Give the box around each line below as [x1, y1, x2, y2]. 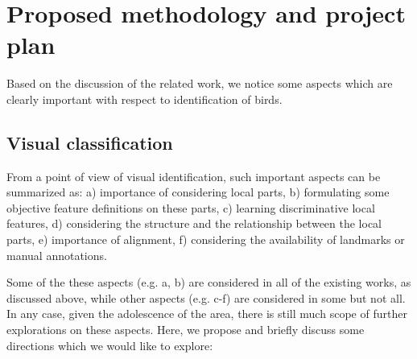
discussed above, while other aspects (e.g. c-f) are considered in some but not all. [6, 289, 406, 306]
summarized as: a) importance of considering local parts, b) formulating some [6, 184, 390, 200]
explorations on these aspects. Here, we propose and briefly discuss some [6, 321, 365, 338]
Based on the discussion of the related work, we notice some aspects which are [6, 75, 393, 92]
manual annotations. [6, 246, 107, 263]
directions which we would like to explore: [6, 336, 213, 353]
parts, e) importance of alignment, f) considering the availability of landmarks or [6, 231, 405, 248]
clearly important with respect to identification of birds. [6, 90, 283, 107]
